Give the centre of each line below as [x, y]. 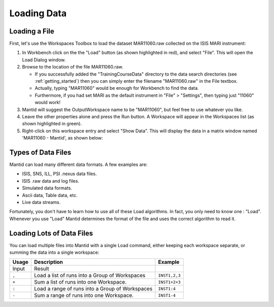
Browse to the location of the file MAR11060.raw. [73, 67]
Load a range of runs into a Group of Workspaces [93, 289]
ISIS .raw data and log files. [51, 181]
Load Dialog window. [44, 60]
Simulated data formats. [47, 188]
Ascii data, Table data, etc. [50, 195]
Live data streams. [41, 202]
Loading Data [38, 13]
